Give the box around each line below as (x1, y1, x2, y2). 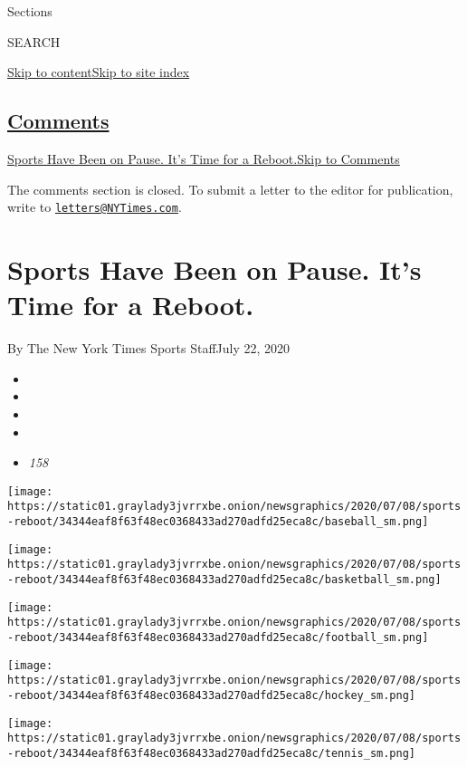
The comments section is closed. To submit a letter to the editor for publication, (7, 179, 453, 198)
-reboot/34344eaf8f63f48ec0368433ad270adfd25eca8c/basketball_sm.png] (7, 572, 442, 586)
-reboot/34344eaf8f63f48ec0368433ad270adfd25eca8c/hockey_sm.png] (7, 688, 416, 702)
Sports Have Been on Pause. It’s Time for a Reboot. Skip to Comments (7, 149, 400, 168)
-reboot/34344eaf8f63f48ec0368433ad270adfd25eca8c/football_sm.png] (7, 630, 429, 644)
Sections (7, 2, 52, 20)
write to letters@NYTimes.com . (7, 197, 182, 216)
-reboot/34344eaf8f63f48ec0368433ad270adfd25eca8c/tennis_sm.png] (7, 746, 416, 760)
